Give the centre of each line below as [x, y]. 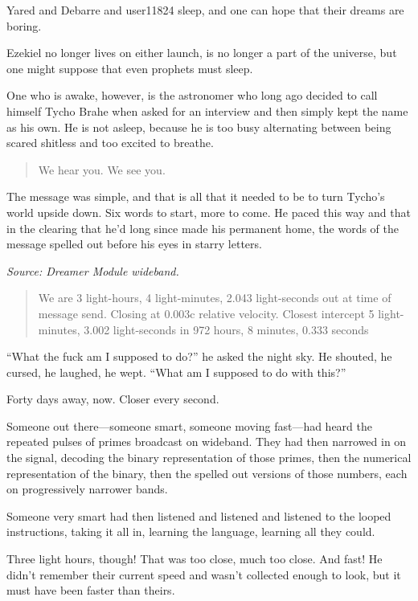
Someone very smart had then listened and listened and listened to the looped [199, 515]
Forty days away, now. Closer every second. [113, 399]
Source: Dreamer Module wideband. [93, 270]
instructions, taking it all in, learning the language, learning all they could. [191, 531]
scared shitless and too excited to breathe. [110, 143]
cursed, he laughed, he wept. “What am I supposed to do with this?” [176, 372]
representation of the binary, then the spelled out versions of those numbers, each [207, 473]
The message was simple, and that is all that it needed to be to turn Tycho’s [196, 196]
